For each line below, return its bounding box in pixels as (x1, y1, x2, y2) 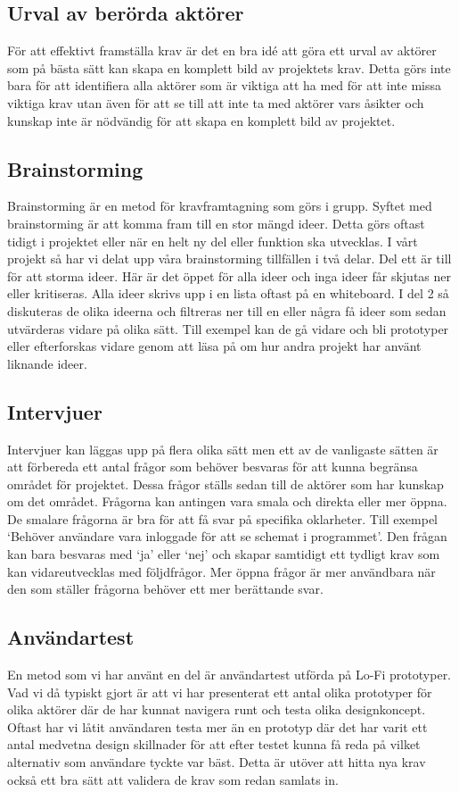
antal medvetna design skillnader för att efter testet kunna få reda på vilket (7, 735, 421, 754)
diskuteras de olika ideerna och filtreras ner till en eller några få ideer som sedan (7, 301, 447, 320)
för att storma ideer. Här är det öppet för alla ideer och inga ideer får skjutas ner (7, 266, 452, 285)
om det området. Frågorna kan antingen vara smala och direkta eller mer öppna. (7, 492, 447, 511)
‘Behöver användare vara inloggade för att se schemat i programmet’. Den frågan (7, 527, 447, 546)
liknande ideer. (7, 354, 87, 372)
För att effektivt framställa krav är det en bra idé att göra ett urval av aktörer (7, 41, 437, 60)
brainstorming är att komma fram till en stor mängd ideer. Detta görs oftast (7, 213, 425, 232)
